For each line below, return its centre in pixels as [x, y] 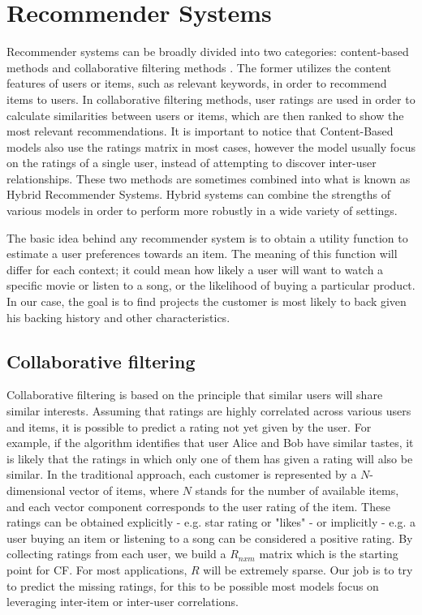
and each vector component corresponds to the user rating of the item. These [198, 506]
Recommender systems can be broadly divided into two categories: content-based [208, 52]
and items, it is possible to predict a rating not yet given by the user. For [189, 426]
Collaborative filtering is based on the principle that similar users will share [195, 395]
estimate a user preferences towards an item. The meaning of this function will [202, 254]
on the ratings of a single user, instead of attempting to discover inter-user [192, 163]
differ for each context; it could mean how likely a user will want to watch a [195, 269]
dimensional [36, 490]
